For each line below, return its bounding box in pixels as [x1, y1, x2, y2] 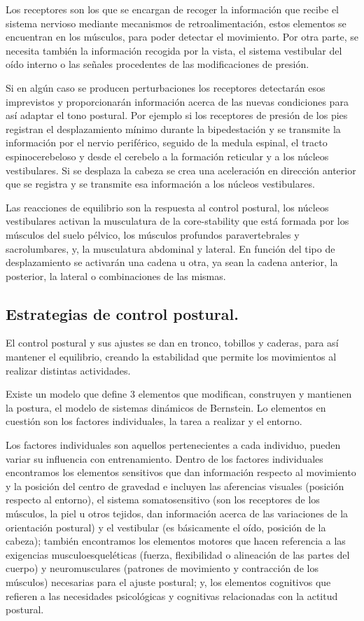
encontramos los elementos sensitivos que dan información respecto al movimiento [6, 465, 356, 480]
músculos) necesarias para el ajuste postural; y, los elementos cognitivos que [6, 574, 331, 589]
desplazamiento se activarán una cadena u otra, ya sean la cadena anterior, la [6, 255, 338, 270]
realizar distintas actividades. [6, 363, 131, 377]
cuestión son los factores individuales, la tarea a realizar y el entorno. [6, 414, 302, 428]
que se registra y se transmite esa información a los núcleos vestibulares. [6, 176, 315, 191]
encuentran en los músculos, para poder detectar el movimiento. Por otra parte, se [6, 29, 358, 44]
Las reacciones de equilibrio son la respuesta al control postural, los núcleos [6, 200, 329, 214]
